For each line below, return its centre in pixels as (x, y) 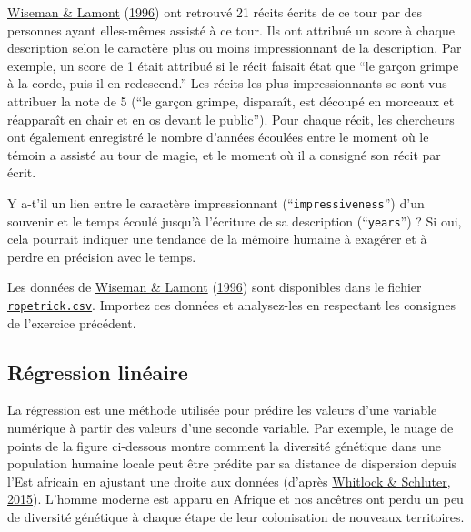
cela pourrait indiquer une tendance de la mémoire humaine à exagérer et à (217, 239)
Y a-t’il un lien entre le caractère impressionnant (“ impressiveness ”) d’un (216, 202)
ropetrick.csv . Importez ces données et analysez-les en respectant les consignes (232, 305)
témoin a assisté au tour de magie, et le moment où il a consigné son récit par (224, 154)
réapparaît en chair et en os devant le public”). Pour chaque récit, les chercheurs (231, 119)
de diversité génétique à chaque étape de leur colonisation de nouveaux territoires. (236, 517)
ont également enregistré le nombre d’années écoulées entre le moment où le (218, 137)
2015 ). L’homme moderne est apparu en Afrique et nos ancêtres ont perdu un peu (235, 499)
